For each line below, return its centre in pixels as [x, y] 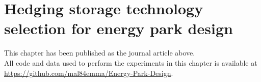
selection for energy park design [119, 28]
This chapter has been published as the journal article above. [100, 53]
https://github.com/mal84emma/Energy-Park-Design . [89, 73]
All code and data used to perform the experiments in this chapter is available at [131, 62]
